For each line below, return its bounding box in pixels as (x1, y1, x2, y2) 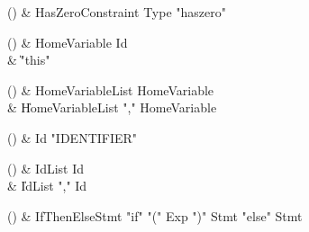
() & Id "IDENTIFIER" (7, 128, 138, 147)
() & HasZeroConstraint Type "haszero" (7, 3, 226, 21)
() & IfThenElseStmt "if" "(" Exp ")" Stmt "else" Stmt (7, 206, 303, 225)
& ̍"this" (7, 50, 50, 69)
